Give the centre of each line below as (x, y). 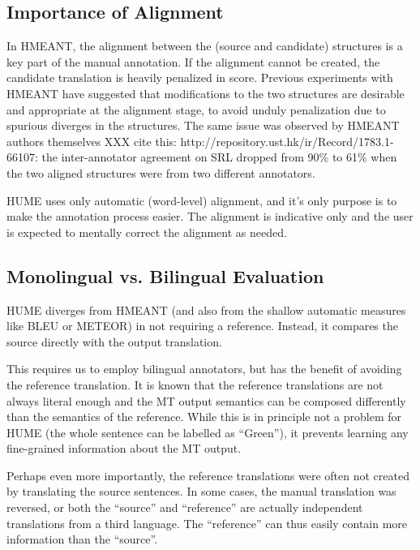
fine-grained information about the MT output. (124, 448)
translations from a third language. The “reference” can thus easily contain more (207, 523)
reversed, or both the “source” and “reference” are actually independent (185, 507)
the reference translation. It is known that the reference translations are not (195, 384)
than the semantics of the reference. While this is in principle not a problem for (204, 417)
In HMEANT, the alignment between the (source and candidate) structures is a (205, 46)
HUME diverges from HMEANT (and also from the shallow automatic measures (206, 309)
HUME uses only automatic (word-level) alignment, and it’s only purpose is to (202, 200)
